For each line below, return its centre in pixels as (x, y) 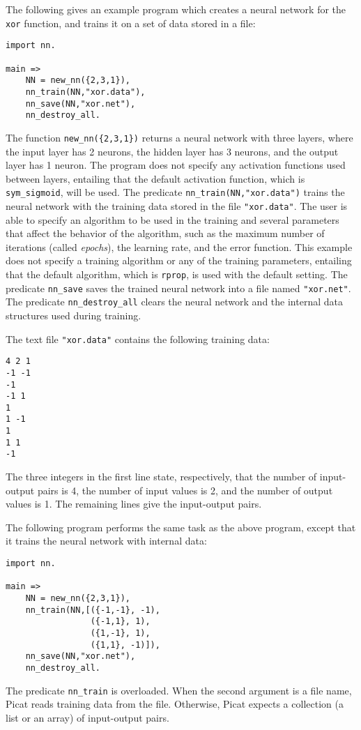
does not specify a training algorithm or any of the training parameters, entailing (179, 260)
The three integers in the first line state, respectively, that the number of (161, 477)
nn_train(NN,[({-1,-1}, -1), (93, 610)
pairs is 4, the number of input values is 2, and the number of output (185, 490)
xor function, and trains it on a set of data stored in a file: (131, 23)
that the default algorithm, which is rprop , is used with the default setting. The (177, 274)
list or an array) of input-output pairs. (87, 717)
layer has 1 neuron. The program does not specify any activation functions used (176, 165)
